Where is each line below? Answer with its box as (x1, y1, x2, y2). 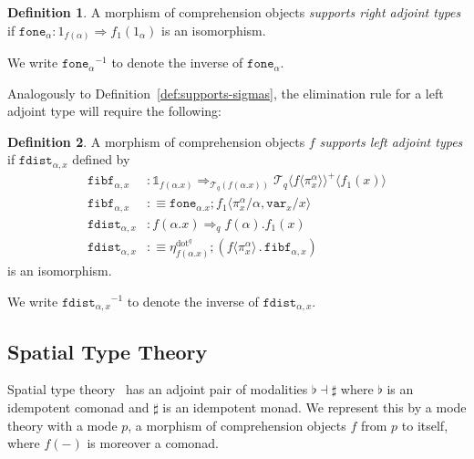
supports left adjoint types (319, 131, 463, 151)
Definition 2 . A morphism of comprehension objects (7, 131, 305, 151)
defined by (72, 150, 130, 169)
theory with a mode (7, 415, 118, 434)
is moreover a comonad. (87, 433, 219, 453)
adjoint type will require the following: (7, 101, 222, 120)
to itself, (401, 415, 448, 434)
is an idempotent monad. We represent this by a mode (162, 398, 467, 417)
